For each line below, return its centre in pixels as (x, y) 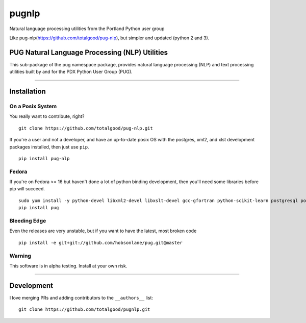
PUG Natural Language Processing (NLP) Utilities (89, 52)
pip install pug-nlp (44, 158)
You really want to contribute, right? (47, 116)
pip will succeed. (27, 189)
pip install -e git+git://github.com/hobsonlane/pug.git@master (101, 243)
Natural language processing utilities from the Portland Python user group (87, 29)
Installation (28, 92)
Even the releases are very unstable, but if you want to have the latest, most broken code (103, 231)
